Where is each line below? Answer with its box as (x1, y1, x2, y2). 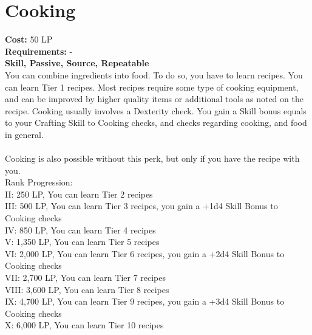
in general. (5, 128, 44, 140)
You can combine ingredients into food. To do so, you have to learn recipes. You (5, 68, 303, 81)
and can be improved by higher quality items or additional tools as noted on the (5, 92, 304, 105)
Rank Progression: (5, 176, 73, 188)
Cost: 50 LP (5, 33, 53, 46)
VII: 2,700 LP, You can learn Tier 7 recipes (5, 271, 166, 283)
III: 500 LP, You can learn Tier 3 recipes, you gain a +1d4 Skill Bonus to (5, 199, 278, 212)
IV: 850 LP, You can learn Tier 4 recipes (5, 223, 156, 236)
